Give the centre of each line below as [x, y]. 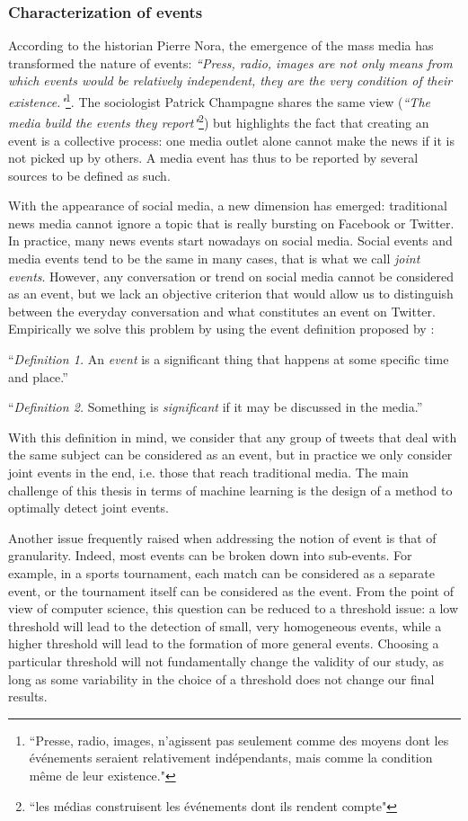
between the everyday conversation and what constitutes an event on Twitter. [222, 311]
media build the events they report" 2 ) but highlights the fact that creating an [219, 121]
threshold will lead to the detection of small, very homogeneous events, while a [225, 625]
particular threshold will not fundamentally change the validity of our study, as [226, 660]
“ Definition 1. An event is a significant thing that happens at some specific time [229, 359]
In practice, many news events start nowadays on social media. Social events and [230, 241]
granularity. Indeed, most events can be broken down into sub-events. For [210, 555]
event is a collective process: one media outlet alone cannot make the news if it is [231, 140]
